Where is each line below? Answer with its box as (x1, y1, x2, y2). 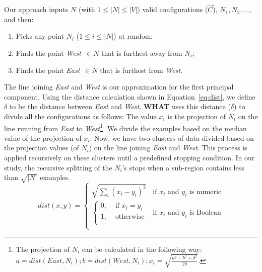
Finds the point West (16, 48, 81, 58)
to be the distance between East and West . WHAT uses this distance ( (9, 101, 231, 112)
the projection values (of (4, 142, 79, 153)
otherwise (115, 213, 145, 220)
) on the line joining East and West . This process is (89, 142, 247, 153)
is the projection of (167, 111, 226, 121)
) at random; (113, 31, 153, 41)
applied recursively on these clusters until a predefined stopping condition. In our (4, 152, 255, 162)
